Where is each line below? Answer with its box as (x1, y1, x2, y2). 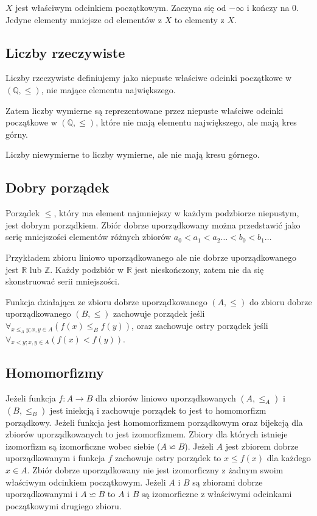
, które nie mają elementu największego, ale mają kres (96, 116, 297, 129)
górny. (5, 127, 29, 140)
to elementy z (174, 13, 225, 26)
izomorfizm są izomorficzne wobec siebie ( (5, 439, 161, 452)
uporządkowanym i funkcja (5, 451, 105, 464)
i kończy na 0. (246, 1, 299, 13)
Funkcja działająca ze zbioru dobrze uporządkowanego (5, 295, 207, 308)
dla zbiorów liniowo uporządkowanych (95, 391, 236, 404)
